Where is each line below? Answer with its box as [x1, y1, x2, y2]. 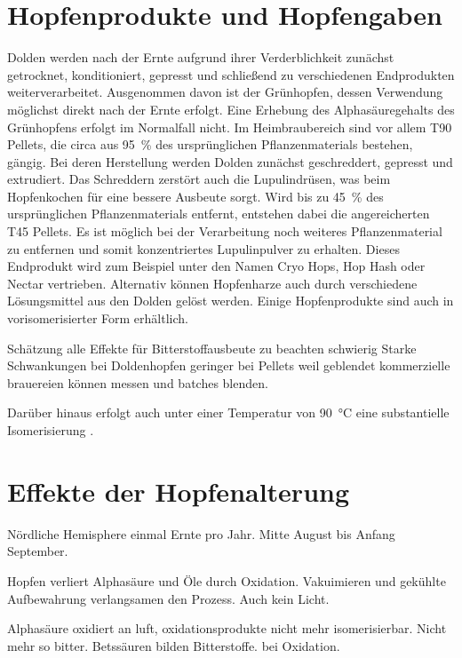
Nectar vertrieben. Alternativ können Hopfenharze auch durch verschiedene [7, 274, 418, 292]
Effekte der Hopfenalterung [7, 472, 350, 509]
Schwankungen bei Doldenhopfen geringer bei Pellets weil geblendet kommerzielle [7, 356, 450, 375]
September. [7, 542, 68, 560]
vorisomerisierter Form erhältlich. [7, 309, 188, 328]
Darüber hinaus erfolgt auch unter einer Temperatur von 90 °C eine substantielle [7, 403, 450, 422]
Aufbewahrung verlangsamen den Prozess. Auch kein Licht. [7, 589, 330, 607]
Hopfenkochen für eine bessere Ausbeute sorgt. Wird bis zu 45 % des [7, 186, 384, 205]
